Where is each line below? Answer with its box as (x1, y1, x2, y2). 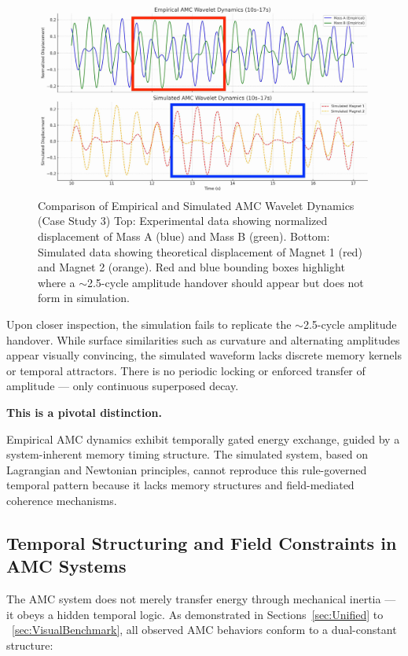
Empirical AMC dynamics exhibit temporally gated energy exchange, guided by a (6, 430, 400, 447)
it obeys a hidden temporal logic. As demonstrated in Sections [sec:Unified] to (6, 606, 384, 622)
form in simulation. (38, 289, 130, 306)
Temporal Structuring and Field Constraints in (6, 530, 397, 555)
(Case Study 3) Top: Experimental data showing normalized (38, 212, 328, 229)
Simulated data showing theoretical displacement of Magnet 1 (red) (38, 243, 362, 260)
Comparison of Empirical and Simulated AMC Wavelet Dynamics (38, 197, 355, 213)
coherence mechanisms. (6, 492, 117, 508)
